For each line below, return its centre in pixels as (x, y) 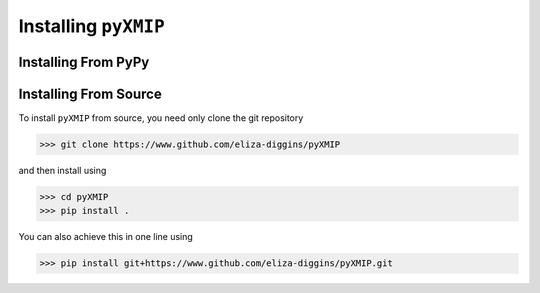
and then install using (62, 171)
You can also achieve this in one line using (106, 237)
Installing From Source (90, 93)
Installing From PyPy (84, 61)
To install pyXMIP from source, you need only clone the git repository (161, 118)
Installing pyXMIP (91, 26)
